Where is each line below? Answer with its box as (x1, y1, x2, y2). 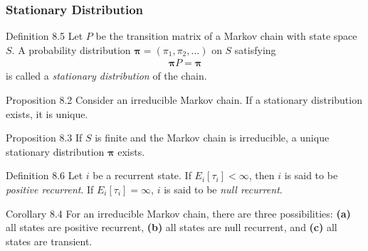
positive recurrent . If (6, 182, 94, 196)
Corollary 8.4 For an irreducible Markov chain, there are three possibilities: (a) (6, 205, 351, 220)
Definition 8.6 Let (6, 168, 83, 183)
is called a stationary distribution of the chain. (6, 68, 207, 83)
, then (248, 168, 275, 183)
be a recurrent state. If (93, 168, 191, 183)
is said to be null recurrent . (164, 182, 283, 196)
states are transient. (6, 233, 93, 248)
